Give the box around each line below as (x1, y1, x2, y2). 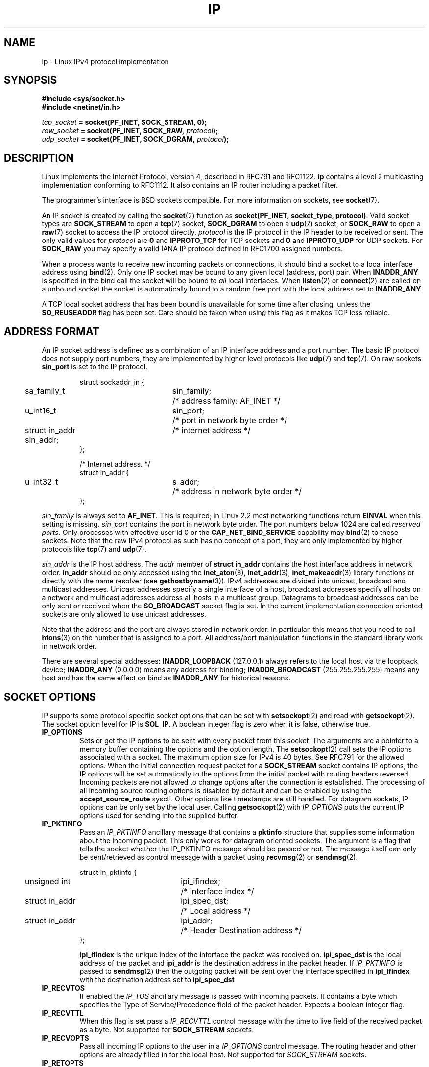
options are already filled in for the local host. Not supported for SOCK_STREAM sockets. (79, 1050, 367, 1059)
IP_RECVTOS (42, 983, 85, 992)
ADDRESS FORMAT (4, 325, 99, 338)
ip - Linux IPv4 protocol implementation (42, 57, 169, 66)
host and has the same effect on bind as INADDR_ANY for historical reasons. (42, 674, 290, 682)
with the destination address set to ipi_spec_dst (79, 975, 235, 984)
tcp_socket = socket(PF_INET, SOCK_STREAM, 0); (42, 118, 207, 127)
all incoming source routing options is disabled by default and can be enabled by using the (79, 786, 372, 795)
